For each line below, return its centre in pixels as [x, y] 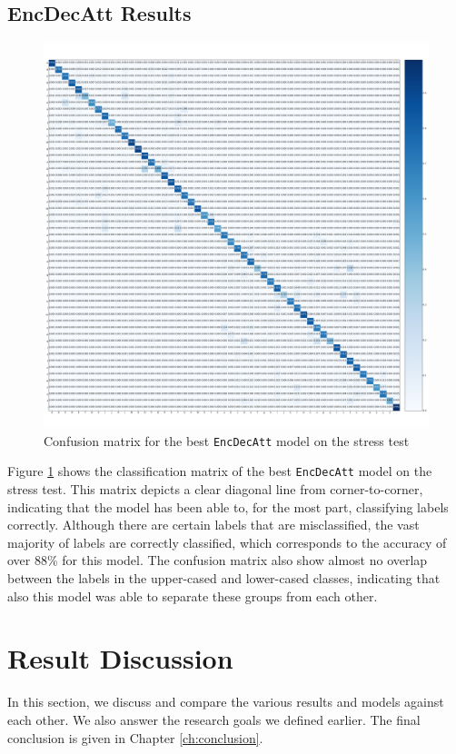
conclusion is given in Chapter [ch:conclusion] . [135, 737]
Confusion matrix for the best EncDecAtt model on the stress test [227, 440]
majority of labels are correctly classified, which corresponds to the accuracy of [227, 542]
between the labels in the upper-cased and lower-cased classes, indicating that [224, 578]
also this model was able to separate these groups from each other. [193, 595]
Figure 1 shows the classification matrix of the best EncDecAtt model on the [220, 471]
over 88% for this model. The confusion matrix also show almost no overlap [218, 560]
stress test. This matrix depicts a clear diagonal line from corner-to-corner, [215, 489]
